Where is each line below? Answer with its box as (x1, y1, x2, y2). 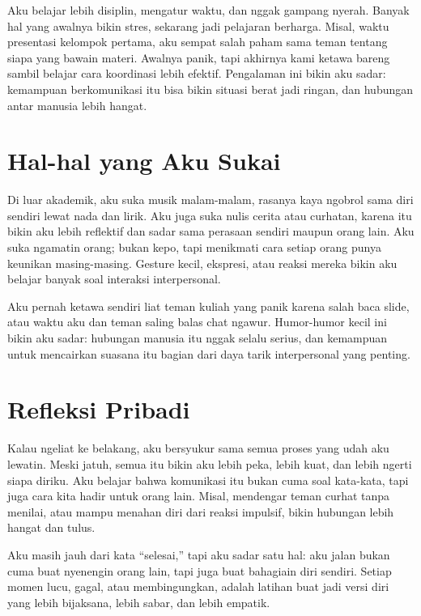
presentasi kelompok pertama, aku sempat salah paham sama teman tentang (7, 33, 388, 50)
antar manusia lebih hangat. (7, 96, 147, 113)
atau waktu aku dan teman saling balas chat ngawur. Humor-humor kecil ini (7, 313, 387, 330)
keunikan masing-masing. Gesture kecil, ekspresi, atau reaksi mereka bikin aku (7, 254, 398, 271)
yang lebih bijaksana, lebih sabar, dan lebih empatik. (7, 593, 270, 610)
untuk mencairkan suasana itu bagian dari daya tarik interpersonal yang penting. (7, 345, 410, 362)
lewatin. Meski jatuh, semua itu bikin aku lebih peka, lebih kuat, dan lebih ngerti (7, 455, 412, 472)
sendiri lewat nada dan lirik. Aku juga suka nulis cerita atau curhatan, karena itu (7, 206, 412, 223)
